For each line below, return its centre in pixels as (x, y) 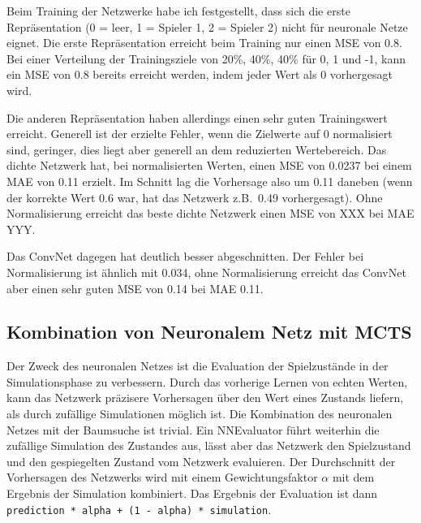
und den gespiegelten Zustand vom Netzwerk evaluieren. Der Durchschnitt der (201, 461)
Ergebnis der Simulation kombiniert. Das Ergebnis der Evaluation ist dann (192, 493)
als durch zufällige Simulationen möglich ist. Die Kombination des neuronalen (200, 414)
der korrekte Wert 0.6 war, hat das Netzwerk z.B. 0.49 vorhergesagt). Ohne (195, 197)
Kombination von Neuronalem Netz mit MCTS (209, 332)
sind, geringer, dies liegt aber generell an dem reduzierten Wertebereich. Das (197, 149)
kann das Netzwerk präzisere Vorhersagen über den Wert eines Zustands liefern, (205, 398)
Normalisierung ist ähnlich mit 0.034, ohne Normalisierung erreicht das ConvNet (206, 272)
